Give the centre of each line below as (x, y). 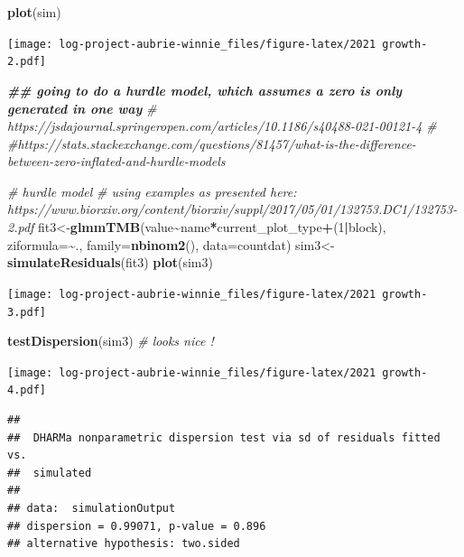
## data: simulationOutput (92, 509)
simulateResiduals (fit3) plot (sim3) (110, 262)
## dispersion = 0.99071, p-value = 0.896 (137, 526)
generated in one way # (82, 108)
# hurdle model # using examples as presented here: (152, 191)
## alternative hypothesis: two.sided (124, 544)
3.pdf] (27, 312)
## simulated (50, 473)
